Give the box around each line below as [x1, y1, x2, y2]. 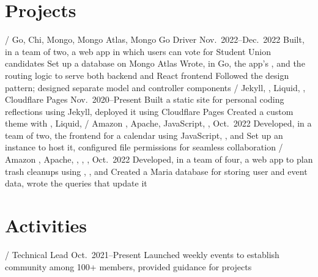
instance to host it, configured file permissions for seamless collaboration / [5, 141, 283, 153]
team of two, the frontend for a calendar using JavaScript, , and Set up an [5, 128, 283, 141]
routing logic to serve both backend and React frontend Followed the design [5, 68, 289, 81]
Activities [5, 213, 87, 238]
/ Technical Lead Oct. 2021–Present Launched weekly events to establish [5, 248, 279, 260]
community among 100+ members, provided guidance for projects [5, 260, 252, 273]
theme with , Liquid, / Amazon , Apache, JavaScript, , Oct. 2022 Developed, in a [5, 117, 312, 130]
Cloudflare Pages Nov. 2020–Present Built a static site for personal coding [5, 93, 284, 106]
